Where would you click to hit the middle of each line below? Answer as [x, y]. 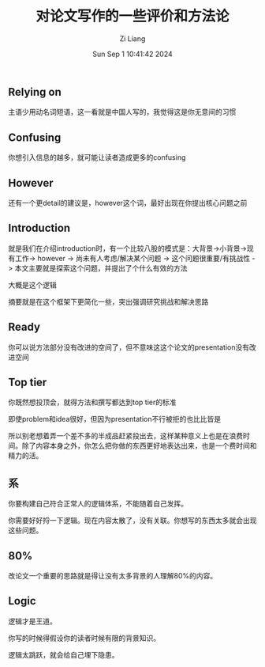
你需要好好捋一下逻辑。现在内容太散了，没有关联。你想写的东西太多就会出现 [132, 521]
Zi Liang [132, 38]
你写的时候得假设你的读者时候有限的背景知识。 [84, 638]
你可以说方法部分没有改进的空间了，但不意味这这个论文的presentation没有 [129, 347]
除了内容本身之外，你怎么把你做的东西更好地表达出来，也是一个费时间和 [139, 446]
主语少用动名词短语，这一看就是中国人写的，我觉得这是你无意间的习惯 [122, 112]
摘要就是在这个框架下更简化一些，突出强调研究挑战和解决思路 [108, 301]
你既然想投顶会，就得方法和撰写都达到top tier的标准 [92, 402]
